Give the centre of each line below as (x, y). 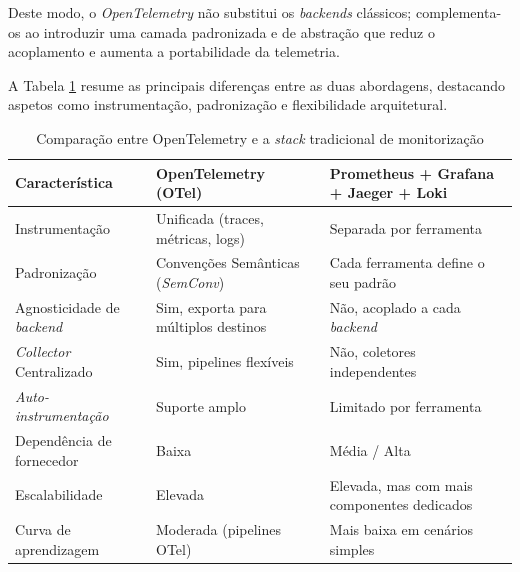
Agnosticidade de (67, 306)
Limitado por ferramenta (405, 405)
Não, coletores (372, 351)
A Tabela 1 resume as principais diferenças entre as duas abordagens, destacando (257, 84)
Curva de (43, 529)
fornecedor (47, 459)
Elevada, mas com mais (401, 484)
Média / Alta (370, 449)
